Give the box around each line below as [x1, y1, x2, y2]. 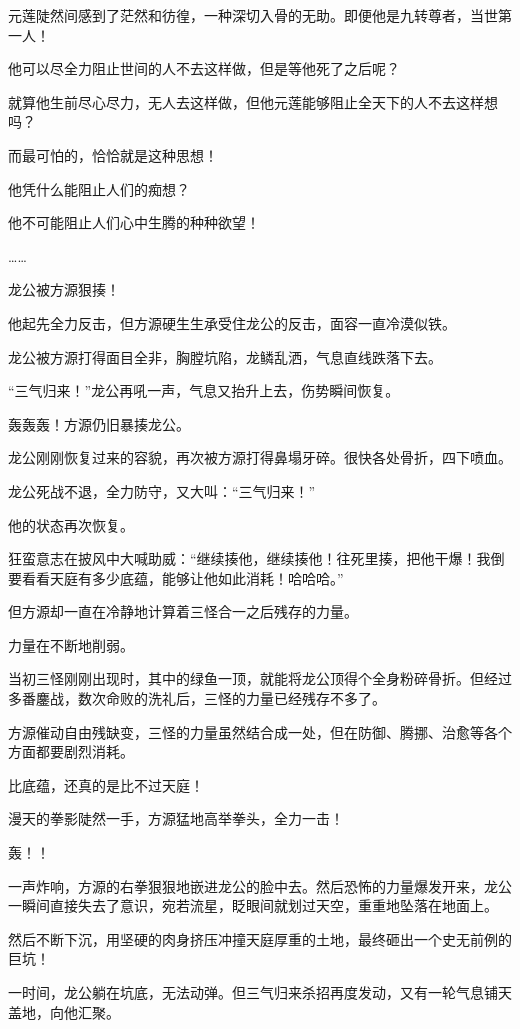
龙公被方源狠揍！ [8, 279, 120, 300]
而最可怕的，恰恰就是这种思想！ [8, 144, 218, 165]
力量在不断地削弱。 [8, 634, 134, 655]
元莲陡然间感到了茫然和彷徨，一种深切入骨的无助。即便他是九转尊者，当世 [8, 5, 498, 25]
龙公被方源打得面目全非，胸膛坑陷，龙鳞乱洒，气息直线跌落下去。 [8, 346, 442, 367]
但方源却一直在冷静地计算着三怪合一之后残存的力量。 [8, 601, 358, 622]
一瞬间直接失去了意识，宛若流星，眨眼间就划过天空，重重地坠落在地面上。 [8, 895, 498, 916]
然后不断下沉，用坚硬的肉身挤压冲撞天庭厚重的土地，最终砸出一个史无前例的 [8, 928, 512, 949]
